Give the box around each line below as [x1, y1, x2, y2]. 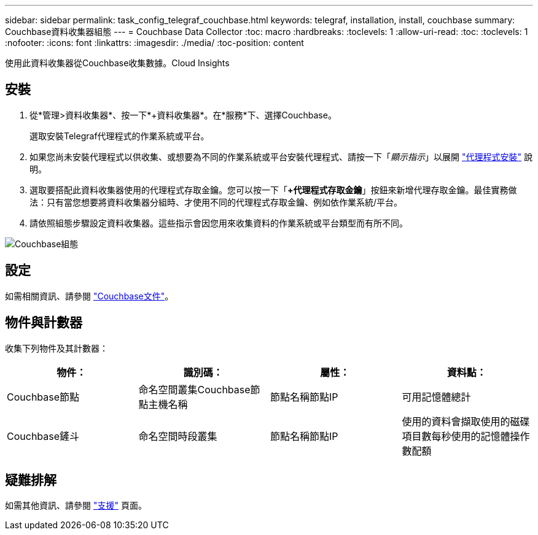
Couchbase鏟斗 [7, 429, 80, 442]
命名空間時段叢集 [138, 429, 217, 442]
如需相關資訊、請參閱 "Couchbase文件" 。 [5, 290, 174, 301]
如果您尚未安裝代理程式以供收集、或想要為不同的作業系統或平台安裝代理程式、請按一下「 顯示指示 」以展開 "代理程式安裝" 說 [29, 151, 532, 162]
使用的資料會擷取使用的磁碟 [402, 415, 530, 428]
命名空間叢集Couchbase [138, 383, 251, 396]
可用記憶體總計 [402, 390, 471, 403]
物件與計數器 [5, 315, 82, 331]
